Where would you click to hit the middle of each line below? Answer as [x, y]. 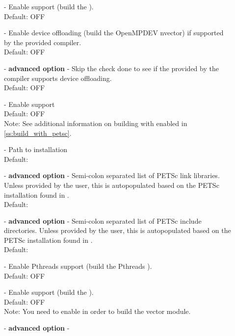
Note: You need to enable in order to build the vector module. [97, 311]
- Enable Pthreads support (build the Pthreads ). [78, 266]
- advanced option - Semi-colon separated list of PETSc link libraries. [112, 175]
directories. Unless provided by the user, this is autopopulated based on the [117, 230]
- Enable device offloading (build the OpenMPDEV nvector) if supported [114, 33]
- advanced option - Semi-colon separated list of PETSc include [103, 220]
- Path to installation [36, 149]
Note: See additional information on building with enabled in [96, 123]
